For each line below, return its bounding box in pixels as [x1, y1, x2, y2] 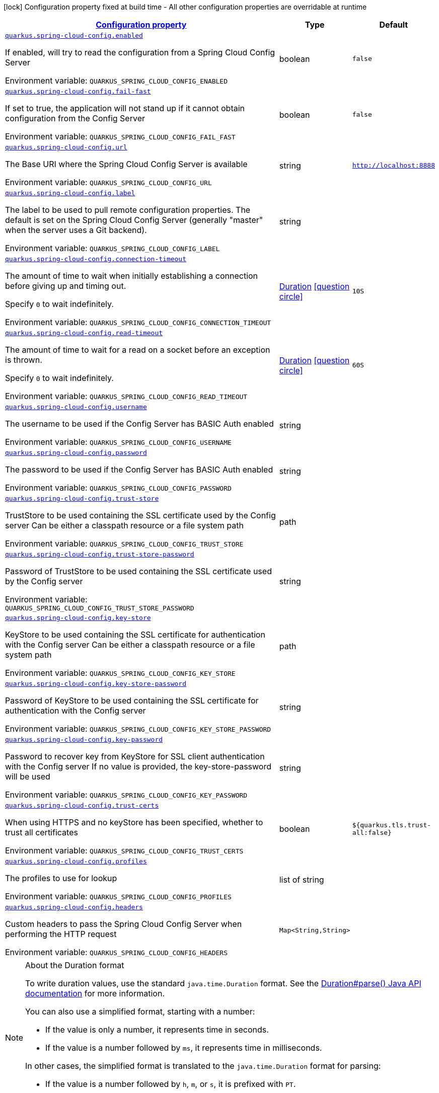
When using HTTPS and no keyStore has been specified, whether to [5, 817, 263, 827]
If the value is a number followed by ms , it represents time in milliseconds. [45, 1043, 322, 1053]
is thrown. [5, 355, 42, 365]
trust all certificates [5, 827, 78, 837]
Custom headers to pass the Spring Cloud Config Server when [5, 919, 242, 929]
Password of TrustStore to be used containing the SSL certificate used [5, 566, 272, 576]
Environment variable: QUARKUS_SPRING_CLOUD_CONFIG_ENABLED [5, 75, 228, 86]
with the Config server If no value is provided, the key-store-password [5, 761, 272, 771]
